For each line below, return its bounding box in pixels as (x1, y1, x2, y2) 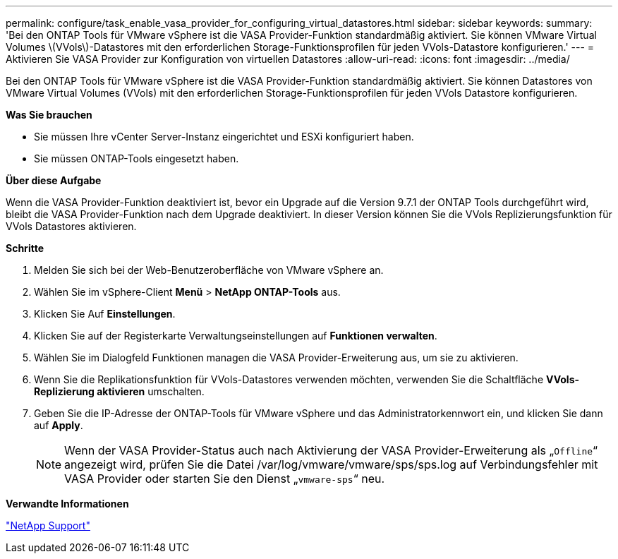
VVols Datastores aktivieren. (6, 220, 137, 232)
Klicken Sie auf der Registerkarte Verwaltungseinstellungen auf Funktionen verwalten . (34, 330, 437, 342)
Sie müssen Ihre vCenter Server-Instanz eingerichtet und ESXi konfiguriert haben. (34, 131, 414, 143)
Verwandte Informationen (6, 498, 129, 510)
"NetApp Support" (6, 519, 90, 531)
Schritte (6, 242, 44, 254)
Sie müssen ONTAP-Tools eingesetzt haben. (34, 152, 239, 164)
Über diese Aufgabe (6, 174, 102, 186)
